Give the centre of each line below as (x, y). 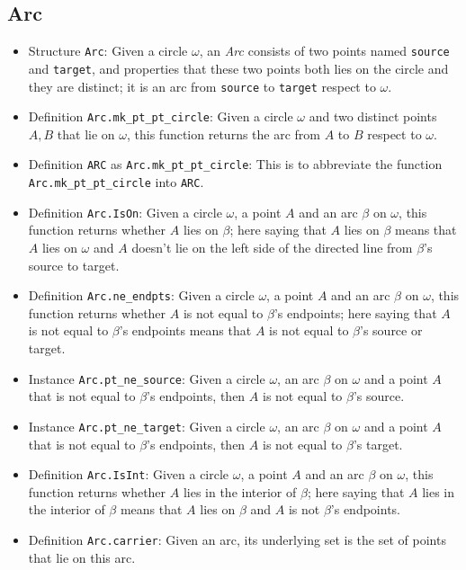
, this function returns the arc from (224, 134)
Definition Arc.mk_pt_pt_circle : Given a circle (161, 116)
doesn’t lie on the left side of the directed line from (272, 247)
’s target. (378, 444)
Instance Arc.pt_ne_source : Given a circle (147, 378)
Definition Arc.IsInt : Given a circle (129, 474)
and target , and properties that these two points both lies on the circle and (238, 68)
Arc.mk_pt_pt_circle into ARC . (116, 182)
